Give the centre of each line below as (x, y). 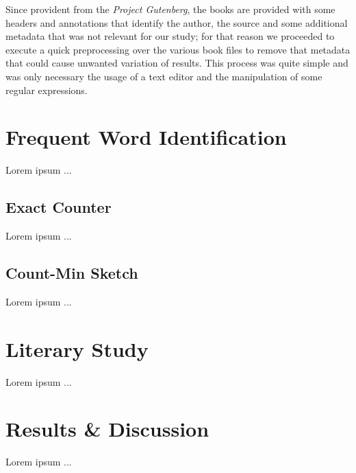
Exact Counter (59, 207)
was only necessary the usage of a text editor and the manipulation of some (164, 76)
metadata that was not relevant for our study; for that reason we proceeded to (170, 36)
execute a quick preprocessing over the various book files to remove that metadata (178, 49)
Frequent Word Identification (146, 137)
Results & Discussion (107, 429)
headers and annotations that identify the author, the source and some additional (177, 22)
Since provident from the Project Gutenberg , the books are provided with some (170, 9)
